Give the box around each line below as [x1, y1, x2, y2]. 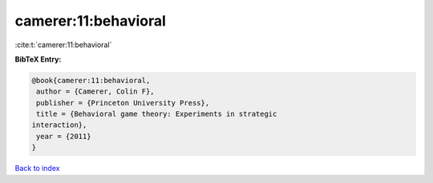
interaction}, [31, 121, 87, 129]
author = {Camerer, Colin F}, [36, 87, 156, 96]
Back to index [14, 164, 60, 173]
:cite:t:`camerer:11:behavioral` [14, 40, 112, 50]
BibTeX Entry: [14, 54, 62, 64]
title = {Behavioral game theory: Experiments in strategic [36, 109, 277, 119]
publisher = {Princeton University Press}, [36, 98, 210, 107]
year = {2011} [36, 132, 91, 141]
